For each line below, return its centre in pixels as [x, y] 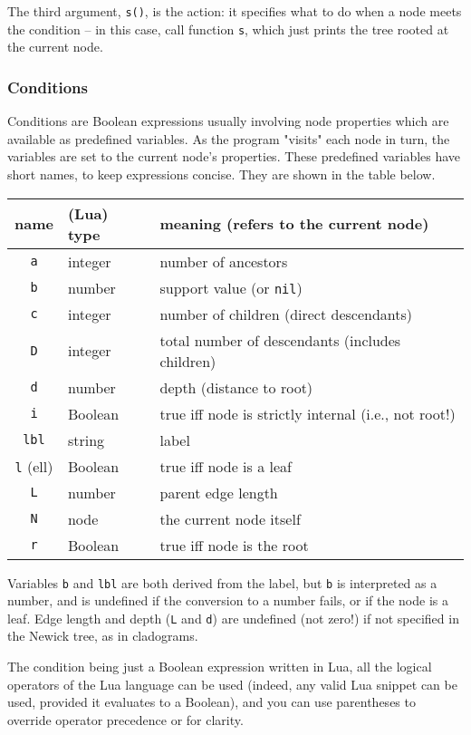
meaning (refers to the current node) [294, 223]
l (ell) [34, 466]
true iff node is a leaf [226, 466]
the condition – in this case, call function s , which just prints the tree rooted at [228, 29]
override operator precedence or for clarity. [125, 719]
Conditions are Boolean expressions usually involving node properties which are [228, 121]
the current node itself [230, 518]
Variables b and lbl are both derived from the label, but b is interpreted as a [222, 582]
